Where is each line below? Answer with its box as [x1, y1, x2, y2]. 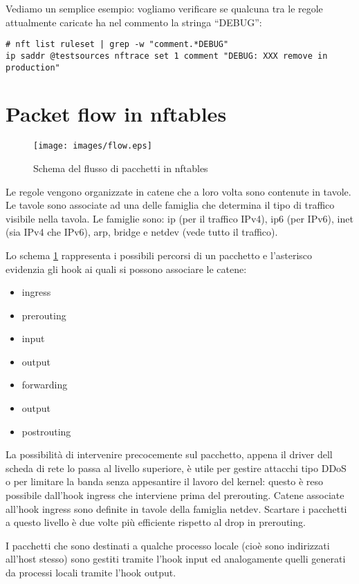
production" [6, 62, 60, 73]
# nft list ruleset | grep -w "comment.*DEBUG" [6, 39, 229, 50]
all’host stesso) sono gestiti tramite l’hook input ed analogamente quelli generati [6, 552, 346, 566]
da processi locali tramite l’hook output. [6, 565, 176, 579]
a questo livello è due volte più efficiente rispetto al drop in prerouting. [6, 515, 306, 529]
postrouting [21, 424, 71, 438]
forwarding [21, 377, 68, 392]
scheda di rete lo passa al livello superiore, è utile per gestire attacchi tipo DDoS [6, 460, 347, 475]
